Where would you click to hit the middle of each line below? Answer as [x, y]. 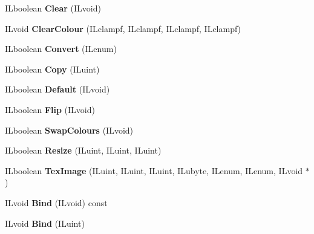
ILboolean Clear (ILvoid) [53, 8]
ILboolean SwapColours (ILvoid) [69, 130]
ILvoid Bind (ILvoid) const [56, 202]
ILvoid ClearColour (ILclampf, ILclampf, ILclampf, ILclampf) [123, 28]
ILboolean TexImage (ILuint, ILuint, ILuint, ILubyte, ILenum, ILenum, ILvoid [154, 170]
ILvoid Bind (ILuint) [45, 223]
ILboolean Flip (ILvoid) [50, 109]
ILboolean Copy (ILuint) [52, 69]
